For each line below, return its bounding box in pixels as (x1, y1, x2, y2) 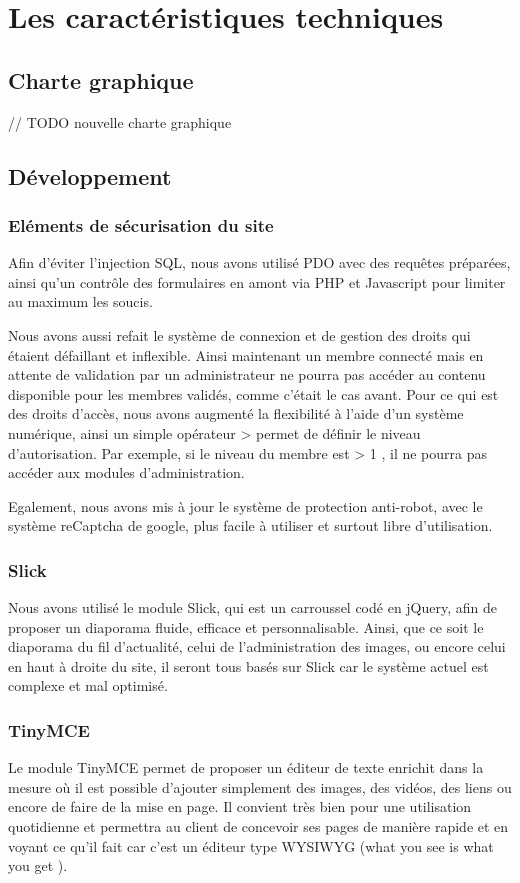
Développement (8, 160, 172, 191)
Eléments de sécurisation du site (8, 212, 274, 237)
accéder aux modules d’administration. (8, 462, 245, 483)
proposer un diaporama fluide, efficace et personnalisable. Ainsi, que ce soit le (8, 616, 484, 637)
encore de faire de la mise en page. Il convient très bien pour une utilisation (8, 796, 472, 817)
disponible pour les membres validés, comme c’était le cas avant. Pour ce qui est (8, 383, 499, 404)
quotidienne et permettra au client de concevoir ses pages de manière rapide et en (8, 816, 509, 837)
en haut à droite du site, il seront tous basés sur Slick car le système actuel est (8, 655, 489, 676)
